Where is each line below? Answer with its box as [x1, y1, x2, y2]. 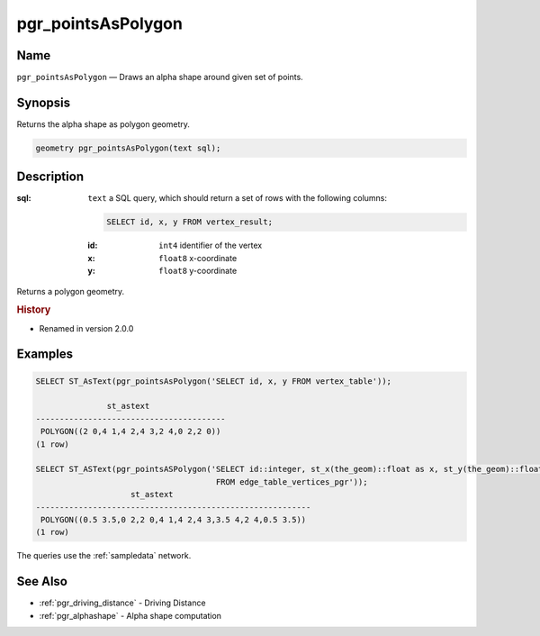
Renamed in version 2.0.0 [39, 323, 134, 333]
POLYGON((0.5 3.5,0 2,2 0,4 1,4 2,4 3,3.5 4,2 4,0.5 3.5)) [40, 514, 307, 524]
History [16, 304, 51, 316]
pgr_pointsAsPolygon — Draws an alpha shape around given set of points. [16, 72, 303, 83]
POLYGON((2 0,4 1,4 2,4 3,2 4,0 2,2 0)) [40, 426, 221, 437]
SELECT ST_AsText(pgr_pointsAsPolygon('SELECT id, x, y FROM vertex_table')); [35, 376, 391, 386]
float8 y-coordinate [158, 266, 238, 277]
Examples [16, 347, 74, 362]
